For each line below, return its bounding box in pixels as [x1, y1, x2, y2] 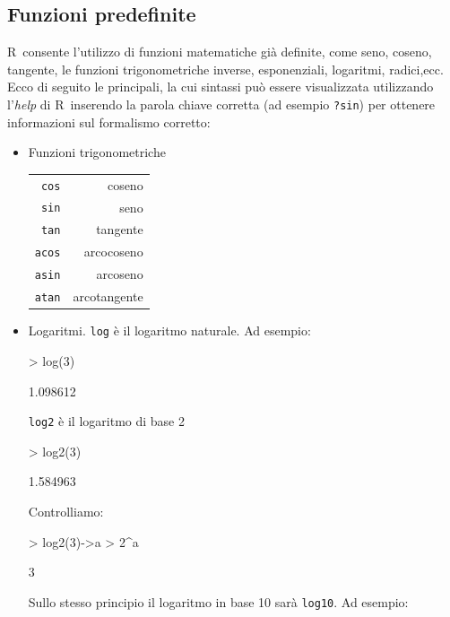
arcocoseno [83, 242, 143, 261]
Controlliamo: [28, 501, 104, 520]
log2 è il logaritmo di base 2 [28, 412, 185, 430]
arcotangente [73, 287, 143, 306]
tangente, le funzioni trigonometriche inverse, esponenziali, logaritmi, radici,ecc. [7, 59, 444, 78]
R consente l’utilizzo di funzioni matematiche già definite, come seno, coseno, [7, 42, 432, 61]
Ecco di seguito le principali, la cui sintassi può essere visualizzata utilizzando [7, 77, 434, 96]
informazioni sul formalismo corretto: [7, 112, 211, 131]
